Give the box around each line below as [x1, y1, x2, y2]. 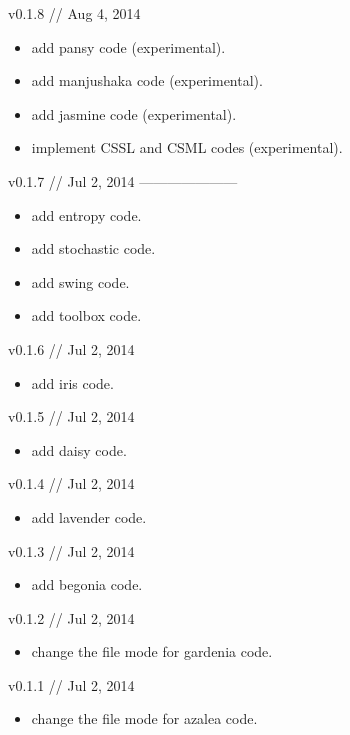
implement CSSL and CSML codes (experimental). [31, 137, 343, 158]
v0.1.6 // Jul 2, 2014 [8, 338, 135, 359]
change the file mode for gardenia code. [31, 641, 273, 662]
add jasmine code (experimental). [31, 103, 237, 124]
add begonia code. [31, 574, 143, 595]
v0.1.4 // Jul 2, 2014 [8, 473, 135, 494]
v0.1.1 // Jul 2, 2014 [8, 674, 135, 695]
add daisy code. [31, 439, 127, 460]
